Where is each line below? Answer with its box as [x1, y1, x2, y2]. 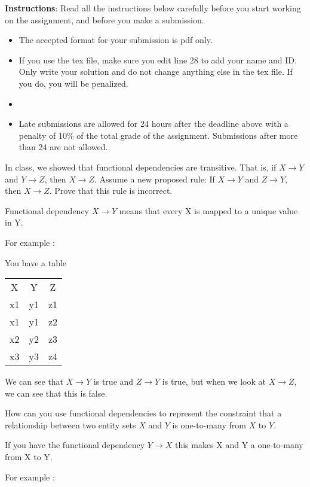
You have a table [5, 256, 67, 269]
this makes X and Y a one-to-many [174, 439, 303, 451]
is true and [93, 375, 134, 388]
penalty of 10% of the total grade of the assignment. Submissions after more [19, 129, 298, 141]
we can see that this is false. [5, 386, 108, 399]
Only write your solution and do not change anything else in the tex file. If [19, 65, 293, 78]
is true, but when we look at [162, 375, 266, 388]
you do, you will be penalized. [19, 77, 128, 89]
